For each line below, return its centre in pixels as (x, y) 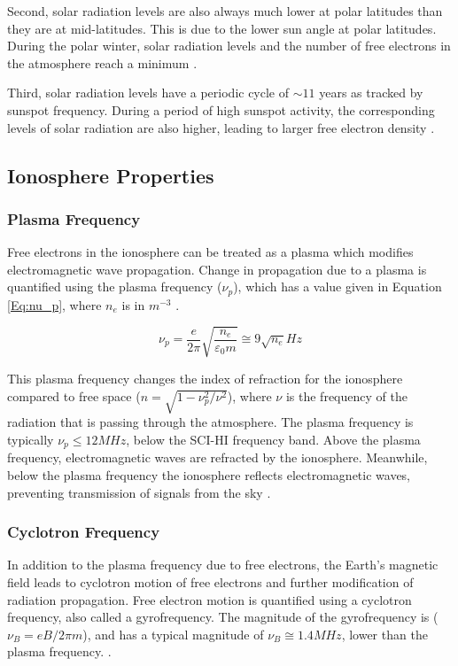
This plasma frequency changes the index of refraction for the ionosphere (205, 378)
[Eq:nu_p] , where (54, 304)
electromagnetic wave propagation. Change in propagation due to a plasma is (217, 269)
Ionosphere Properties (111, 175)
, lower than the (384, 634)
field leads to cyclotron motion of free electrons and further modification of (210, 581)
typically (31, 439)
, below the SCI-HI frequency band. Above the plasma (273, 439)
